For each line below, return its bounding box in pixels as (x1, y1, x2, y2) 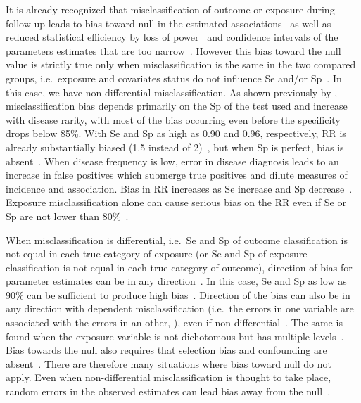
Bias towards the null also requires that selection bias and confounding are (6, 343, 327, 357)
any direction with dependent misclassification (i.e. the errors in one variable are (6, 301, 354, 316)
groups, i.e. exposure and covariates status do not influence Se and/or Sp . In (6, 70, 342, 85)
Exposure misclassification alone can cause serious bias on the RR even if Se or (6, 195, 346, 210)
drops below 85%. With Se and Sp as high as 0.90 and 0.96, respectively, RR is (6, 126, 346, 141)
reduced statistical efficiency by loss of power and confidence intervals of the (6, 30, 338, 44)
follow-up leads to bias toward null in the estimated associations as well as (6, 15, 331, 30)
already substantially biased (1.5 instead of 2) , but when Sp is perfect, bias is (6, 139, 344, 154)
